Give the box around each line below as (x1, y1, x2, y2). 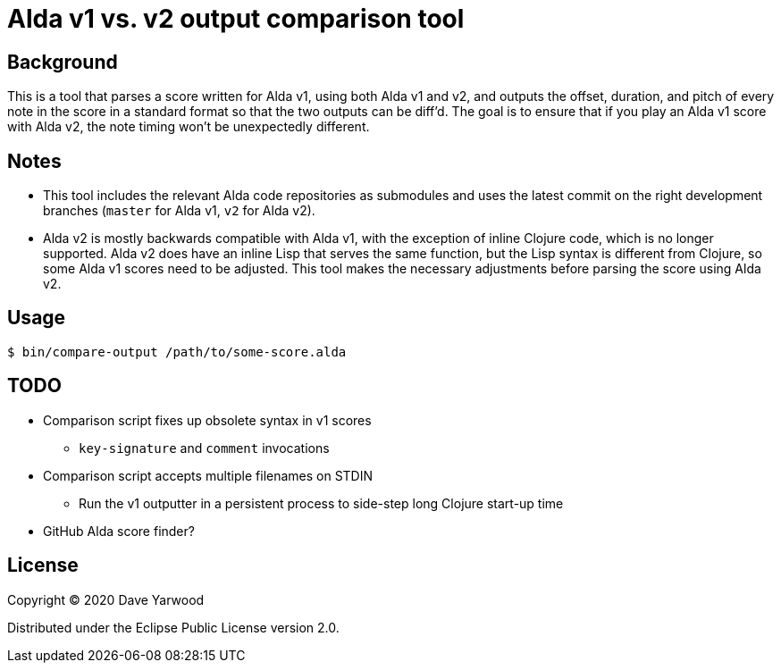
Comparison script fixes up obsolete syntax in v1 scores (43, 412, 372, 428)
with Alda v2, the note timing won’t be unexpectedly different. (7, 119, 370, 135)
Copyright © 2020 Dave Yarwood (7, 591, 205, 607)
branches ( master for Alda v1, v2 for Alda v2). (43, 203, 315, 219)
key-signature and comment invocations (79, 440, 330, 456)
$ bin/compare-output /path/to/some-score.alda (7, 344, 347, 359)
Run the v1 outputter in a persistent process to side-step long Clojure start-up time (79, 495, 564, 511)
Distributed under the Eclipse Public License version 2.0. (7, 619, 340, 635)
